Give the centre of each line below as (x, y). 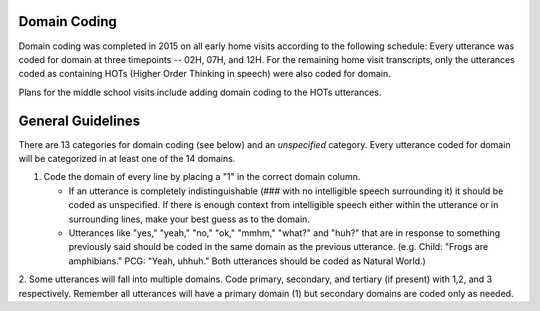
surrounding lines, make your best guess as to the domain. (189, 219)
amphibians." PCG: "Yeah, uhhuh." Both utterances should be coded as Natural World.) (247, 261)
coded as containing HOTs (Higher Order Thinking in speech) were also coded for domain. (205, 74)
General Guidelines (79, 120)
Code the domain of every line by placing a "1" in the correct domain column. (202, 177)
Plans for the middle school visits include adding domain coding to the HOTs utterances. (200, 92)
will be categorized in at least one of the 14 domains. (127, 158)
